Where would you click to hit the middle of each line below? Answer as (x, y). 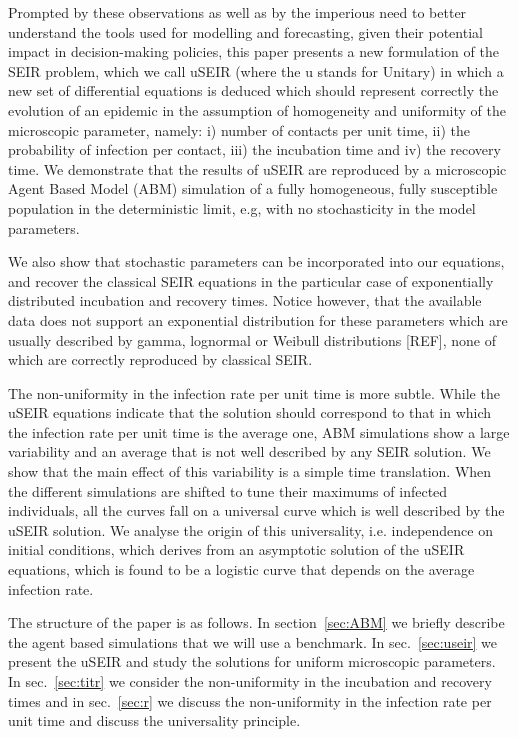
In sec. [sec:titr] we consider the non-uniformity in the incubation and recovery (250, 681)
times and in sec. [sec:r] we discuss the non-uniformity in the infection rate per (250, 700)
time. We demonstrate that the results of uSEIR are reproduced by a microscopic (257, 168)
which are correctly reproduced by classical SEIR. (160, 359)
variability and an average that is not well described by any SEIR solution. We (249, 451)
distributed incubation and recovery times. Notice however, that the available (245, 300)
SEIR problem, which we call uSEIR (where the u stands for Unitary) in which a (256, 70)
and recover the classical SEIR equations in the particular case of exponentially (251, 280)
